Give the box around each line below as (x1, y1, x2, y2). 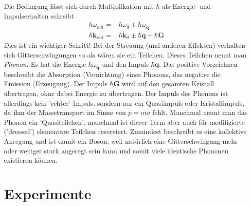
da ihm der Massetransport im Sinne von (4, 107, 126, 117)
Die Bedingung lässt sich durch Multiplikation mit (4, 1, 154, 11)
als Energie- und (162, 1, 211, 11)
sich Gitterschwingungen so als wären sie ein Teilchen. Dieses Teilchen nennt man (4, 49, 247, 59)
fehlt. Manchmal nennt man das (152, 107, 248, 117)
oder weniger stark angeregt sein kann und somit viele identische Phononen (4, 145, 229, 155)
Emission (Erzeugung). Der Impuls (4, 78, 108, 89)
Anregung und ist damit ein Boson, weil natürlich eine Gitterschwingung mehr (4, 135, 238, 146)
